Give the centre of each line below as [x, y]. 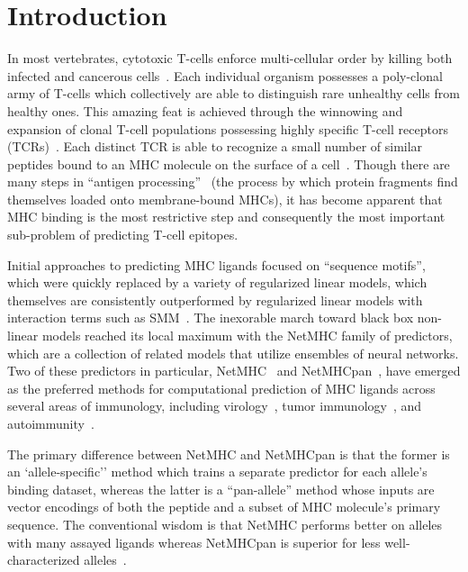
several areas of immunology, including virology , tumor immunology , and [215, 406]
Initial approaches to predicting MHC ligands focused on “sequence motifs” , [216, 264]
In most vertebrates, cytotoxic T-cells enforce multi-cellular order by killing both [230, 58]
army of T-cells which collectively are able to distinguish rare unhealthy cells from [234, 93]
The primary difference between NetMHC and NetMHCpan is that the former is [229, 454]
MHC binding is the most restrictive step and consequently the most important [226, 217]
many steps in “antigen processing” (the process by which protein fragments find [233, 182]
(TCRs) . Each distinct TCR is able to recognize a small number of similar [215, 146]
